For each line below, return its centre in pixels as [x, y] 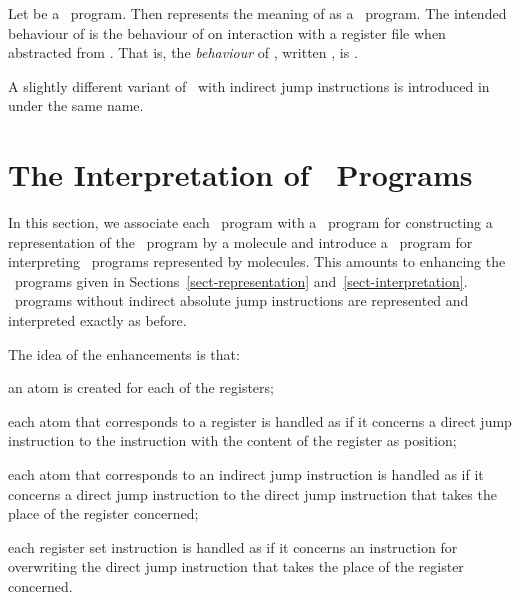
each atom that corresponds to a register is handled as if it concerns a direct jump [260, 420]
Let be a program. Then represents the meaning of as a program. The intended [257, 13]
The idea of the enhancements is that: [124, 353]
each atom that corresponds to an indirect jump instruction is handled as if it [246, 474]
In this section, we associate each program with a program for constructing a [250, 222]
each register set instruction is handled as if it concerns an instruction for [233, 546]
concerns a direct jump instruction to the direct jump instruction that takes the [252, 493]
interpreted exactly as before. [97, 320]
